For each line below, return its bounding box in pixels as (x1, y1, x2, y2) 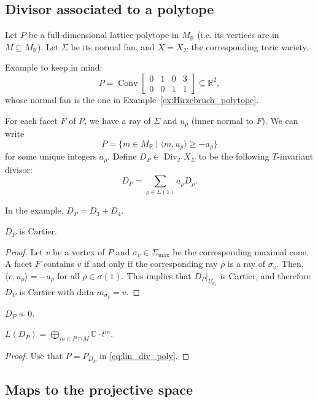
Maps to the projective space (5, 380, 193, 399)
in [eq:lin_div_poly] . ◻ (99, 349, 190, 361)
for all (57, 269, 80, 282)
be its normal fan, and (71, 40, 155, 53)
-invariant (277, 150, 314, 163)
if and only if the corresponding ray (84, 257, 218, 270)
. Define (107, 150, 137, 163)
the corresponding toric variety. (191, 40, 309, 53)
